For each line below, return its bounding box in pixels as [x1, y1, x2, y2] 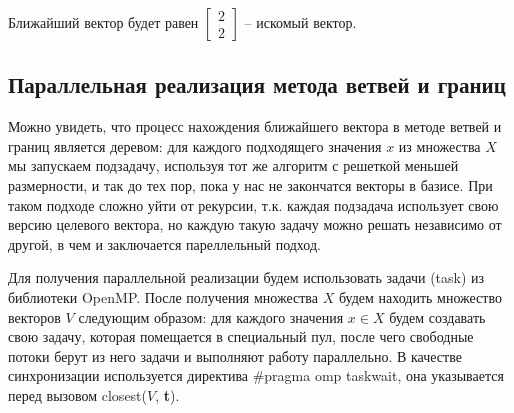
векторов [8, 306, 61, 327]
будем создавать [389, 306, 486, 327]
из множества [398, 135, 481, 156]
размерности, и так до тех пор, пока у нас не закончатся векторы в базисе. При [8, 174, 493, 195]
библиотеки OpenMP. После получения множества [8, 286, 318, 307]
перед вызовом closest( [8, 384, 148, 405]
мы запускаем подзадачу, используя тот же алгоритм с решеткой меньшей [8, 155, 459, 176]
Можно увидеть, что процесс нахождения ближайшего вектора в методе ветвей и [8, 116, 502, 137]
